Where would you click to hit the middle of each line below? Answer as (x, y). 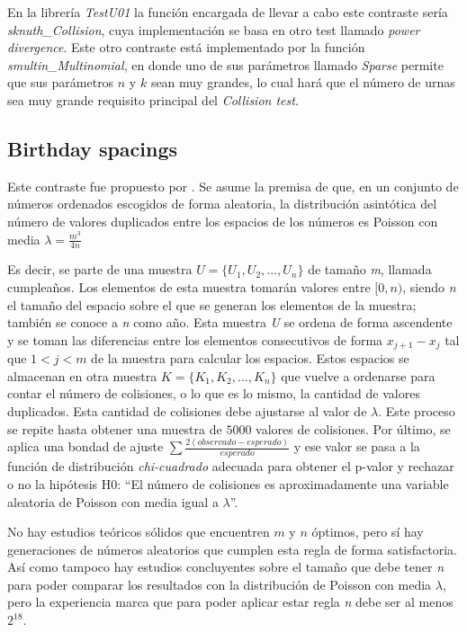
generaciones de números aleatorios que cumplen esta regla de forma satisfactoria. (232, 549)
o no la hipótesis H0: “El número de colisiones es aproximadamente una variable (228, 483)
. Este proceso (417, 410)
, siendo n (429, 286)
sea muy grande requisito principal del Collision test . (153, 99)
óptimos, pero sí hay (368, 532)
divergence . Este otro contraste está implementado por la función (186, 47)
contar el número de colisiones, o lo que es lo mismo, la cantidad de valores (214, 393)
